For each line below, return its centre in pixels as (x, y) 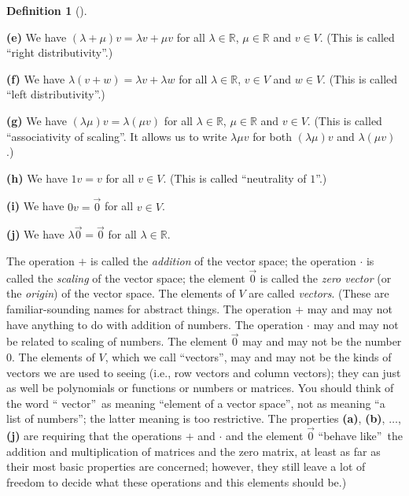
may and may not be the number (322, 341)
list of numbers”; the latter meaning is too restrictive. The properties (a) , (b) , (196, 418)
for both (272, 136)
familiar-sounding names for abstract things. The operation (149, 308)
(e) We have (37, 37)
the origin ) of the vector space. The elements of (121, 293)
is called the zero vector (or (326, 278)
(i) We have (35, 206)
